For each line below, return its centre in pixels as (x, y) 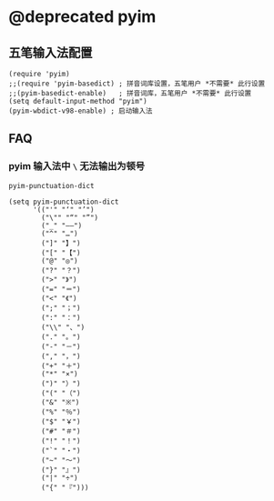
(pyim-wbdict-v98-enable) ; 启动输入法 (81, 111)
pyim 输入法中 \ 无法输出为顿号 (77, 166)
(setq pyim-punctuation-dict (64, 202)
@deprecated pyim (82, 17)
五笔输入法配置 (51, 52)
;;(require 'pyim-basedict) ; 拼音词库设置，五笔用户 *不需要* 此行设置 (137, 84)
